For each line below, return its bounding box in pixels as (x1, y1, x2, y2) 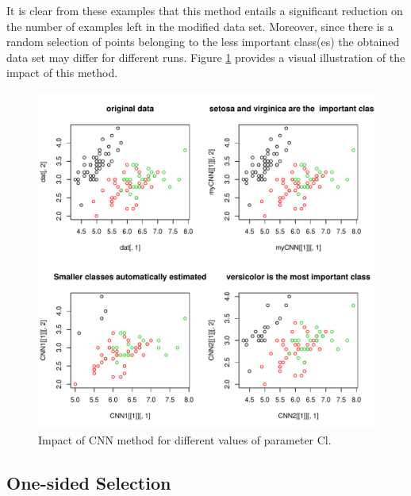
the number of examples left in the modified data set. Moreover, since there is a (6, 17, 394, 34)
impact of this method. (6, 64, 118, 81)
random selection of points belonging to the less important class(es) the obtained (6, 33, 400, 50)
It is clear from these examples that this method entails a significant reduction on (6, 2, 403, 18)
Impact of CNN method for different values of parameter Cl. (38, 431, 332, 448)
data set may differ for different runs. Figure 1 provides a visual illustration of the (6, 48, 405, 65)
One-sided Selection (6, 470, 171, 494)
